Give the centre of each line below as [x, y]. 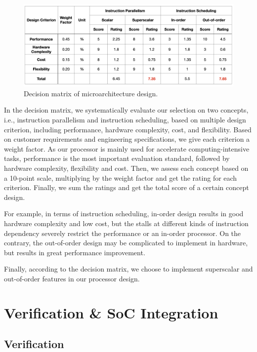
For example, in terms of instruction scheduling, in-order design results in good [124, 214]
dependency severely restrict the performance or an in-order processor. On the [123, 233]
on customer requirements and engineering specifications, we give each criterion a [127, 139]
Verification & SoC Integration [111, 312]
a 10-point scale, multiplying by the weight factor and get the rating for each [121, 177]
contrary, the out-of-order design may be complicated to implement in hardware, [126, 243]
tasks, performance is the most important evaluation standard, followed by [117, 158]
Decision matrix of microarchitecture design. [91, 93]
